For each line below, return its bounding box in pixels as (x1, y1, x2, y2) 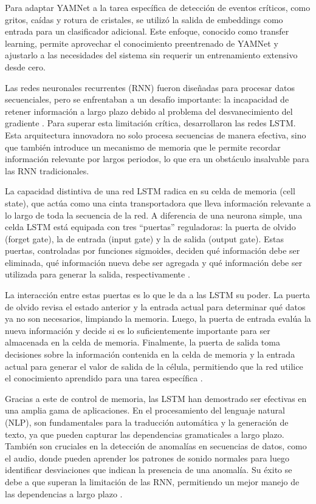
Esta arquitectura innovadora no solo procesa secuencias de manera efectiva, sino (5, 128, 306, 141)
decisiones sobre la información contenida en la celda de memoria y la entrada (5, 348, 295, 361)
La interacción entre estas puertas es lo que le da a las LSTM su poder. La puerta (5, 288, 311, 301)
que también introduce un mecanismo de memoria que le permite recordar (5, 140, 281, 153)
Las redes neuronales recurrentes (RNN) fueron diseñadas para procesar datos (5, 81, 295, 94)
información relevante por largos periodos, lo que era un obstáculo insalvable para (5, 152, 309, 165)
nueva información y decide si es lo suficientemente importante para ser (5, 324, 270, 336)
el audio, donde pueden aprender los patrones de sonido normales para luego (5, 451, 289, 464)
